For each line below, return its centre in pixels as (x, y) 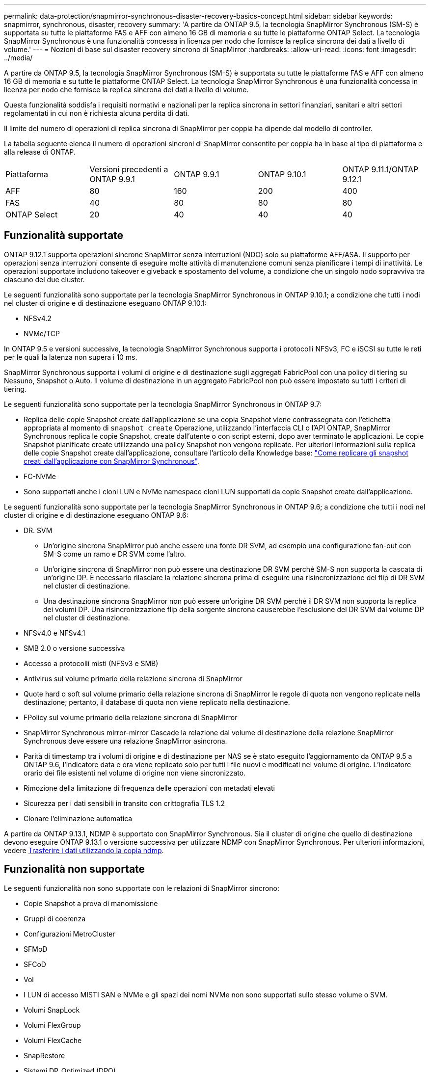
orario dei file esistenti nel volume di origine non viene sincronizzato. (135, 773)
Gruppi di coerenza (54, 918)
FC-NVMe (40, 476)
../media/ (18, 58)
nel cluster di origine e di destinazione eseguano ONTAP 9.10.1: (105, 303)
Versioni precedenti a (129, 169)
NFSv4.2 (38, 318)
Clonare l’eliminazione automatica (78, 818)
